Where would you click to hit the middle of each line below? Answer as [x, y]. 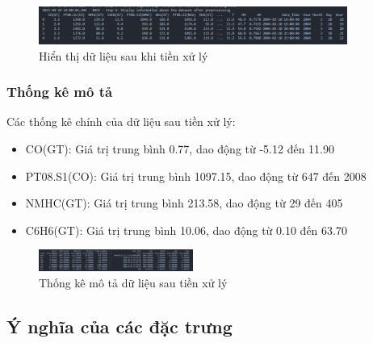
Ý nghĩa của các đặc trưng [119, 326]
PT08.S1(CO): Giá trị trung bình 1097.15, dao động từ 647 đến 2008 [196, 176]
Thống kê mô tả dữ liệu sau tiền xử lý [133, 282]
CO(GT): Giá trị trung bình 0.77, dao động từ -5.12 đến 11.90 [180, 148]
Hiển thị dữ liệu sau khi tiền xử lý [124, 55]
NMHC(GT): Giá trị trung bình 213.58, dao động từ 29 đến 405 [184, 203]
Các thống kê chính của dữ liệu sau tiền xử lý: [121, 121]
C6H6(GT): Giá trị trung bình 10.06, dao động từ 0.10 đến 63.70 [186, 230]
